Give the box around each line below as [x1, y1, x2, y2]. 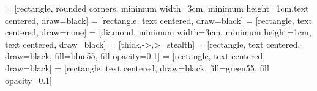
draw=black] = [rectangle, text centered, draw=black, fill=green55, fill [5, 61, 269, 74]
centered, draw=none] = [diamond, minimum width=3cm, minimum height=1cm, [5, 26, 311, 38]
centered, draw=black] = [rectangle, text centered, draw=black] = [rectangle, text [5, 13, 312, 26]
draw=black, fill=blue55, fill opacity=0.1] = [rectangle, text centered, [5, 49, 266, 62]
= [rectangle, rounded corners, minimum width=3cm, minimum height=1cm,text [5, 2, 309, 14]
